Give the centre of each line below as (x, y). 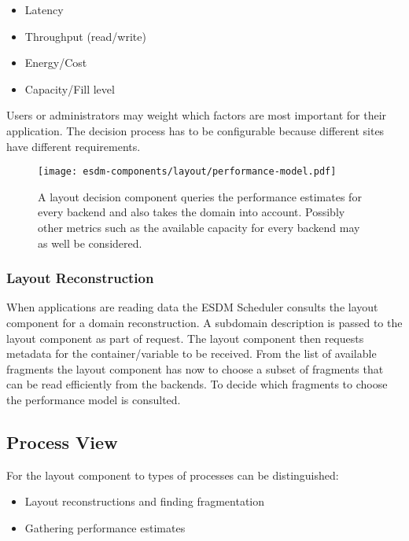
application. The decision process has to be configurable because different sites (195, 130)
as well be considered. (90, 243)
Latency (44, 9)
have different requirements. (74, 146)
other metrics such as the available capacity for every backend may (199, 227)
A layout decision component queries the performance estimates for (200, 196)
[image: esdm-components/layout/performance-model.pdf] (187, 172)
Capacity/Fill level (70, 88)
